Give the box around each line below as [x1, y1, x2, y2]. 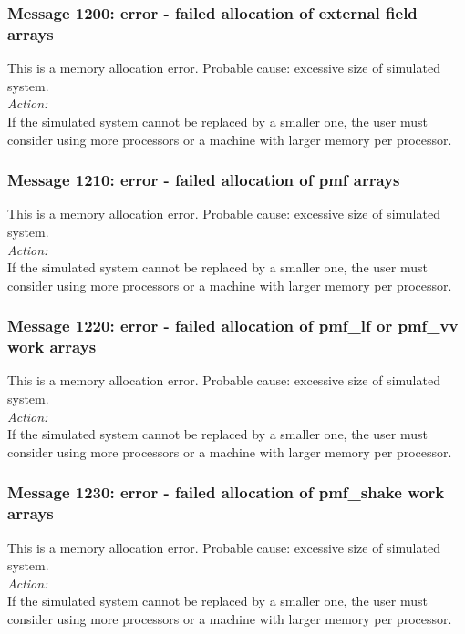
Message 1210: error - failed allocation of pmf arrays [7, 169, 400, 191]
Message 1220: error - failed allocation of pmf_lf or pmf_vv [7, 314, 459, 337]
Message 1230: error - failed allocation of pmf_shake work [7, 481, 445, 504]
